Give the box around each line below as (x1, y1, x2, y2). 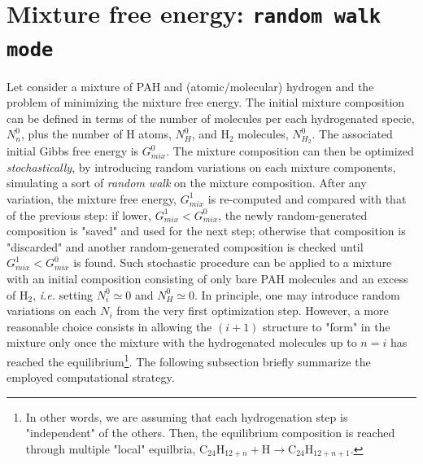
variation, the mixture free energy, (7, 190, 177, 207)
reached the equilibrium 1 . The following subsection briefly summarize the (7, 350, 371, 370)
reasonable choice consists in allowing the (7, 317, 212, 335)
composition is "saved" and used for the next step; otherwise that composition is (7, 222, 406, 239)
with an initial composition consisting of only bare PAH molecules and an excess (7, 269, 408, 287)
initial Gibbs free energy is (7, 142, 139, 160)
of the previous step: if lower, (7, 206, 151, 223)
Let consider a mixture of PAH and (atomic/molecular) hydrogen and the (7, 77, 374, 94)
